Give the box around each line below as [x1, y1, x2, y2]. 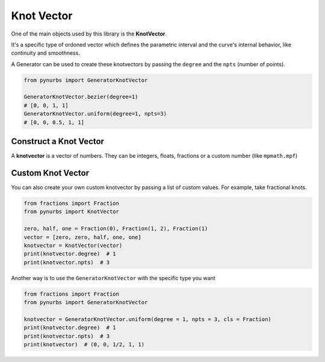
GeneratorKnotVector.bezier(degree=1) [23, 93, 138, 101]
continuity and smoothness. [11, 49, 81, 57]
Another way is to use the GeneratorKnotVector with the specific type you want [11, 274, 216, 281]
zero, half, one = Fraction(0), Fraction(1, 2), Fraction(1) [23, 225, 208, 232]
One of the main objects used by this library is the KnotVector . [11, 30, 167, 37]
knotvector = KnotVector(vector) [23, 242, 123, 249]
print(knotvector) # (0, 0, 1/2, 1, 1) [23, 341, 144, 348]
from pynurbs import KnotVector [23, 208, 120, 215]
